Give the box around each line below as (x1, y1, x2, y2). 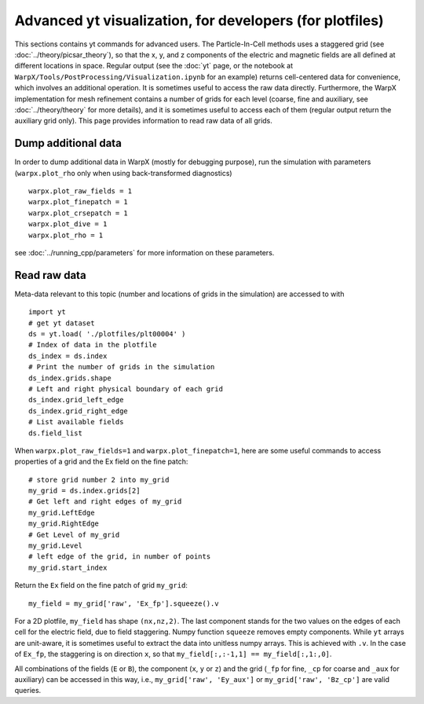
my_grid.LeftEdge (28, 508, 95, 517)
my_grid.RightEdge (28, 519, 100, 528)
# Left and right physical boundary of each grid (28, 384, 224, 393)
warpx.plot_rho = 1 (28, 230, 104, 240)
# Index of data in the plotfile (28, 340, 157, 350)
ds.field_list (28, 428, 82, 438)
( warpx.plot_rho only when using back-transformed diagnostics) (14, 168, 232, 178)
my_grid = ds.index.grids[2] (28, 486, 141, 495)
